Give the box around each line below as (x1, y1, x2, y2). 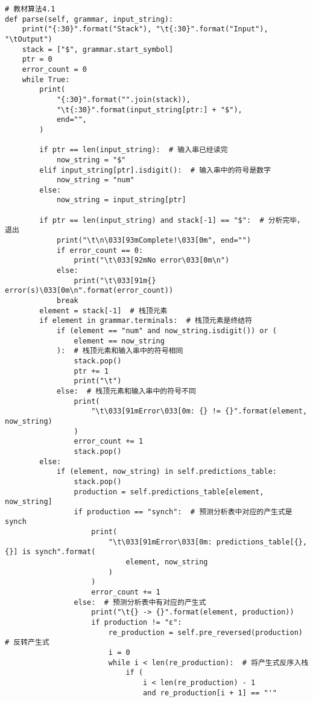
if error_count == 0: (56, 246, 144, 255)
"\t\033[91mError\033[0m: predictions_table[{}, (108, 537, 308, 546)
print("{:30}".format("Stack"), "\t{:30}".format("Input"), (22, 25, 268, 34)
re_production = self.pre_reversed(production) (108, 628, 303, 637)
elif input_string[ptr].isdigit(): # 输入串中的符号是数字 (39, 165, 271, 174)
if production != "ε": (91, 618, 182, 627)
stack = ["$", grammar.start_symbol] (22, 45, 174, 54)
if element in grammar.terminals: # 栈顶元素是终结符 (39, 316, 253, 325)
